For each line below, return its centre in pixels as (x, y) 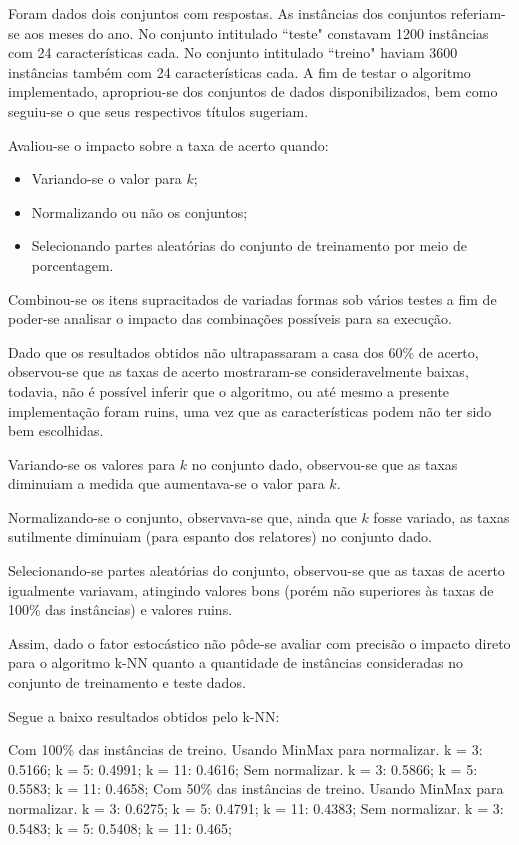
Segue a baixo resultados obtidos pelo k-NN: (144, 715)
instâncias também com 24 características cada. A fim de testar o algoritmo (239, 71)
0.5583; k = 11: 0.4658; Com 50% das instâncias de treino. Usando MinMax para (256, 788)
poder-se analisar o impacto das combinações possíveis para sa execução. (230, 318)
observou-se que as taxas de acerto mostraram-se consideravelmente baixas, (238, 371)
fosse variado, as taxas (441, 516)
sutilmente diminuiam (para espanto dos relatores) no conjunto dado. (220, 536)
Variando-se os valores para (92, 463)
